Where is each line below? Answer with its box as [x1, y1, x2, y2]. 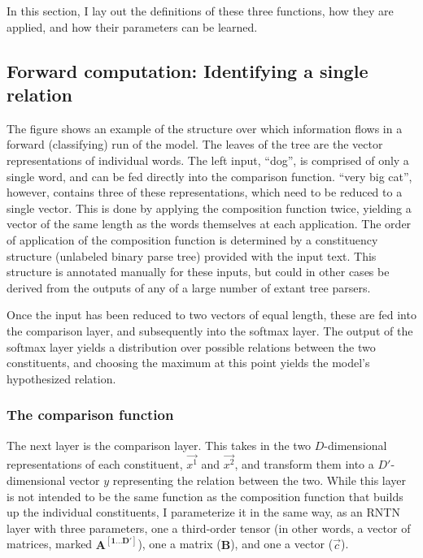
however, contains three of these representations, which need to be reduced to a [7, 184, 403, 201]
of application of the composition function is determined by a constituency [7, 231, 378, 248]
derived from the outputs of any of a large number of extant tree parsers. [7, 279, 371, 296]
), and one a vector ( [230, 535, 334, 552]
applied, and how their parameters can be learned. [7, 18, 258, 35]
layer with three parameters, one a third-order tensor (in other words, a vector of [7, 519, 411, 536]
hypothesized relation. [7, 370, 116, 387]
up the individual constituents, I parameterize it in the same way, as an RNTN [7, 504, 400, 521]
